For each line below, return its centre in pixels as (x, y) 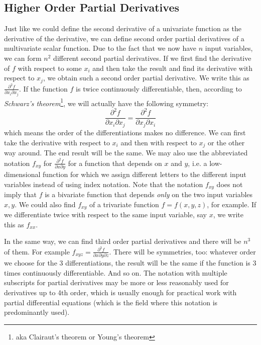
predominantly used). (37, 312)
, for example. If (232, 204)
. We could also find (45, 204)
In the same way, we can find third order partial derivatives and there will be (123, 241)
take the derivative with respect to (57, 142)
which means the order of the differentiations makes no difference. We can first (125, 132)
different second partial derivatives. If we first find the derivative (152, 58)
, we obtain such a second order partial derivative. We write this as (146, 78)
